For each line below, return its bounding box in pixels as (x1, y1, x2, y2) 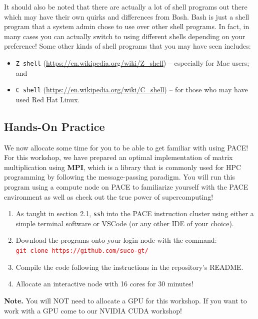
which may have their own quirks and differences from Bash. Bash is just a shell (4, 11, 249, 22)
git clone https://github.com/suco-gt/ (15, 247, 148, 255)
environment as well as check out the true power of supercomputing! (4, 191, 213, 202)
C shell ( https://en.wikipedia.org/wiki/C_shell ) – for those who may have (15, 84, 248, 95)
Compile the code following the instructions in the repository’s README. (15, 261, 243, 272)
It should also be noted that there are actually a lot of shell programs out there (4, 2, 247, 12)
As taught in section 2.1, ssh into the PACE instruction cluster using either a (15, 208, 254, 219)
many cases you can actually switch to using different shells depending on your (4, 31, 245, 41)
